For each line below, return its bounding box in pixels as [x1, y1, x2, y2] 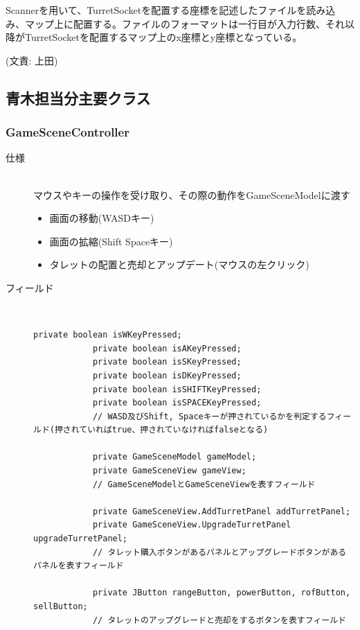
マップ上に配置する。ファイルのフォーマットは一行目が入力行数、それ [24, 16, 345, 30]
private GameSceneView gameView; [92, 466, 246, 476]
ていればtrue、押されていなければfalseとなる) [79, 425, 269, 435]
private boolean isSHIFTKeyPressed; [92, 384, 262, 394]
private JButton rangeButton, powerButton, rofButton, [92, 588, 351, 598]
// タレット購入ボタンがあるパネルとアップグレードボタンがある [92, 547, 347, 557]
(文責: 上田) [6, 53, 58, 67]
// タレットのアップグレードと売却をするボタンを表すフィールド [92, 615, 346, 625]
